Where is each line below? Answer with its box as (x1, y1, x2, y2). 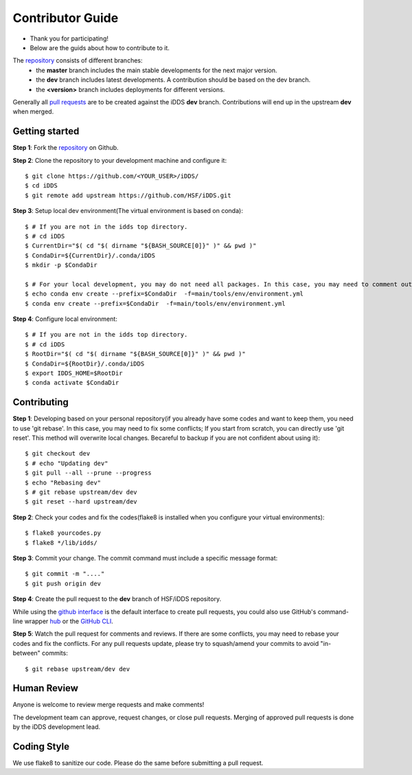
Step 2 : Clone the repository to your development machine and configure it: (12, 156, 227, 164)
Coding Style (12, 741, 70, 752)
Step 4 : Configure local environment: (12, 315, 118, 323)
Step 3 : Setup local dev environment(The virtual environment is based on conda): (12, 207, 243, 215)
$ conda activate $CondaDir (25, 379, 119, 387)
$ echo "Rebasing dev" (25, 478, 102, 486)
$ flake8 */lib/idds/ (25, 539, 98, 546)
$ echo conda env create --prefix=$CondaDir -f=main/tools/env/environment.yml (25, 290, 304, 298)
